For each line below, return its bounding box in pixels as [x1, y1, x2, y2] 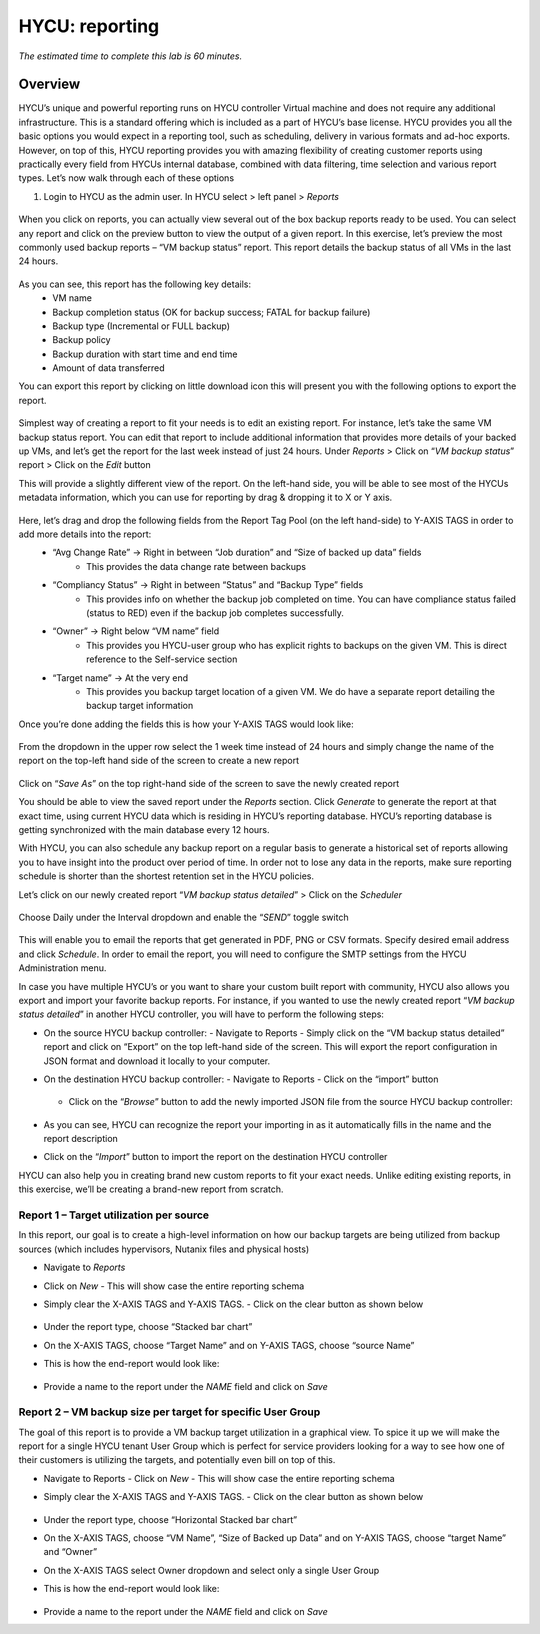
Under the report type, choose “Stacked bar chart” [43, 1321, 253, 1333]
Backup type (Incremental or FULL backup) [52, 320, 230, 332]
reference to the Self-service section [86, 653, 238, 665]
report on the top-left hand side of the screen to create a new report [18, 755, 300, 767]
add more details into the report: [18, 528, 152, 540]
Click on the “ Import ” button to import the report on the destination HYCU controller [43, 1151, 388, 1163]
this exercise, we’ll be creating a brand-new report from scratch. [18, 1183, 284, 1195]
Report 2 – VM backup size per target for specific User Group [18, 1405, 321, 1419]
